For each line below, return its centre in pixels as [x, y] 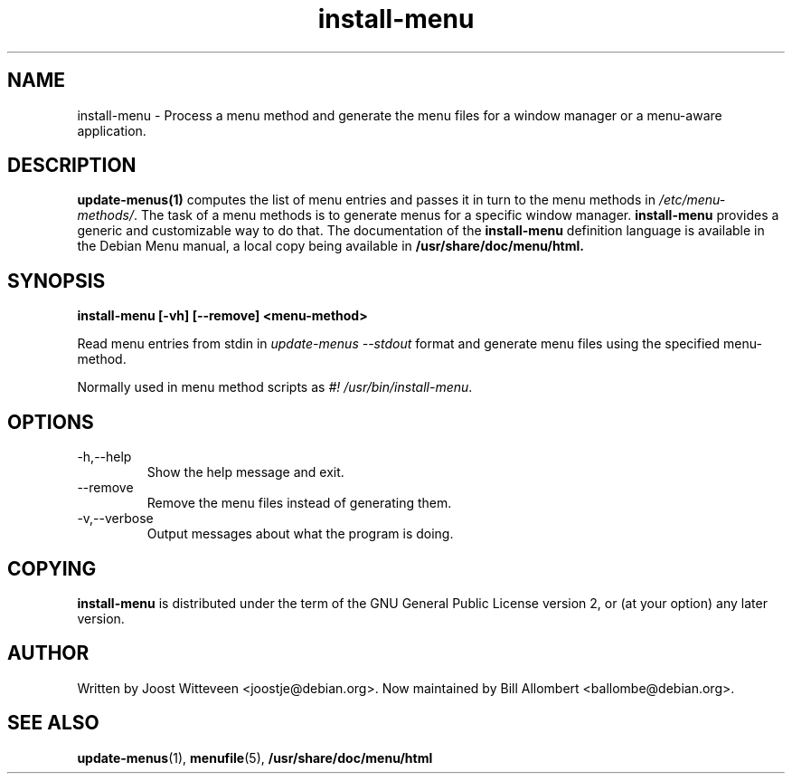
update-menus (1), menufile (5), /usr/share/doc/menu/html [255, 757]
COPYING [52, 568]
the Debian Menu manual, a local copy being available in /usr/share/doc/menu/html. [330, 246]
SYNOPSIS [57, 281]
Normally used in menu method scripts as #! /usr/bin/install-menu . [275, 387]
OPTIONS [51, 422]
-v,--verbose [115, 519]
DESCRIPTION [72, 166]
